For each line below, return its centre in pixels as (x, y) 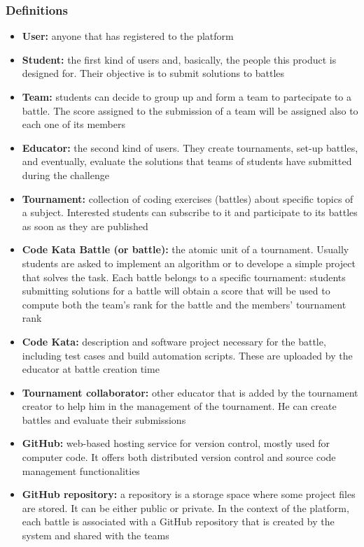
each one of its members (73, 124)
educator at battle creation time (91, 369)
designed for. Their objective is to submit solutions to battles (153, 73)
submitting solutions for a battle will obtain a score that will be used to (176, 291)
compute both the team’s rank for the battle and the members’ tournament (184, 304)
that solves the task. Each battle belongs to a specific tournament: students (184, 277)
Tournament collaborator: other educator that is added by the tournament (190, 392)
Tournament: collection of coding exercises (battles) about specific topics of (188, 198)
